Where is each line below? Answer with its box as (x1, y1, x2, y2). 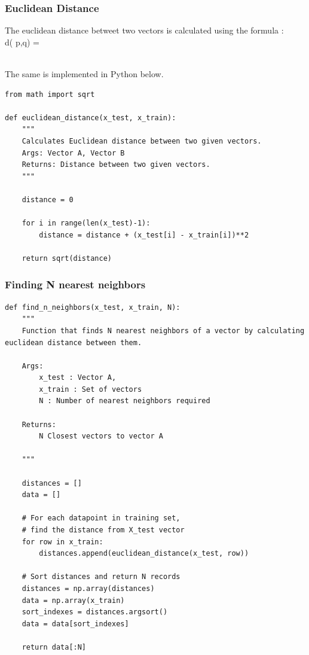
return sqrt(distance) (22, 254, 112, 263)
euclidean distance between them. (5, 338, 142, 347)
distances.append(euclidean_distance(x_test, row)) (39, 549, 249, 558)
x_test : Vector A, (39, 373, 117, 382)
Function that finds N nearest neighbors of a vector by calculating (22, 326, 305, 335)
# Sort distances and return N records (22, 572, 180, 581)
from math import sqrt (5, 90, 95, 99)
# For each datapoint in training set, (22, 514, 180, 523)
